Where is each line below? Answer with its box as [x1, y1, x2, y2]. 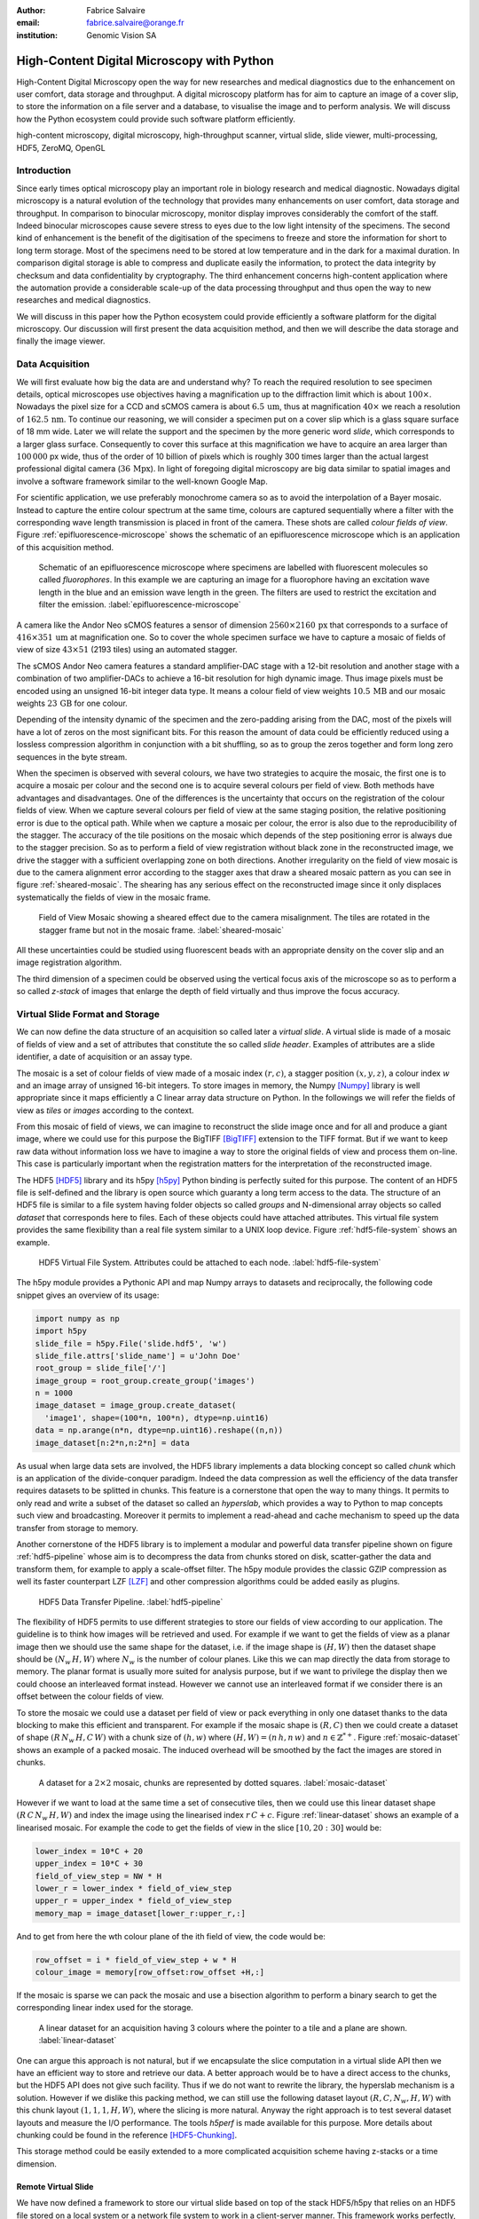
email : [16, 18, 40, 28]
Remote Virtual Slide [16, 2181, 94, 2191]
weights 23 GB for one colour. [16, 698, 128, 708]
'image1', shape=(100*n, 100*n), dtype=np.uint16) [44, 1412, 270, 1423]
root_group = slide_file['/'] [35, 1363, 167, 1373]
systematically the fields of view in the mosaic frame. [16, 892, 211, 903]
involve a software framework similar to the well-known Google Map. [16, 476, 268, 486]
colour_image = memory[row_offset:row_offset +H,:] [35, 1967, 265, 1978]
